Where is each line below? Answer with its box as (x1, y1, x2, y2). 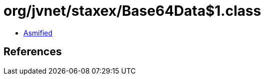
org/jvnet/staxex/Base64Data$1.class (3, 2, 262, 19)
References (3, 45, 62, 58)
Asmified (23, 28, 53, 37)
